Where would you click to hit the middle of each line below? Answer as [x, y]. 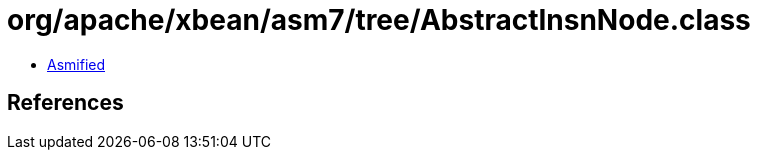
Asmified [76, 64]
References [65, 103]
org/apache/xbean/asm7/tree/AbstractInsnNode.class [379, 20]
